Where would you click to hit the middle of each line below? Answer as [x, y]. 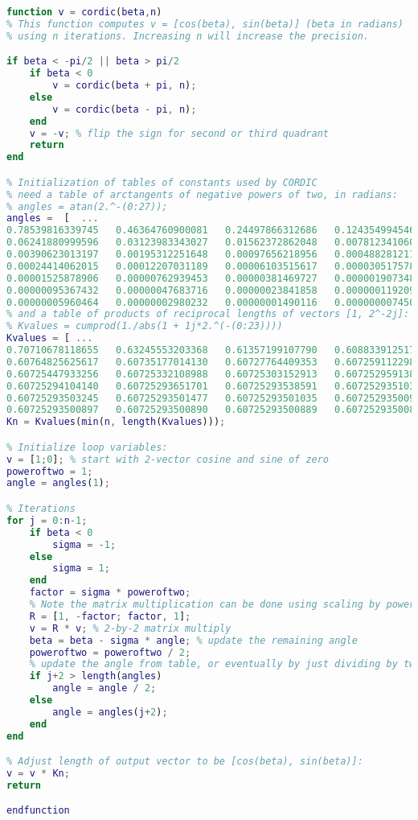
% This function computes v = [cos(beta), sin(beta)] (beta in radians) [205, 24]
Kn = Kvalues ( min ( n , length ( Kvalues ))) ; [116, 422]
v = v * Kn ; [38, 774]
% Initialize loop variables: [87, 447]
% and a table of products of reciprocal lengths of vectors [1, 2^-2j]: [208, 314]
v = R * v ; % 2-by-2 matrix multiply [130, 628]
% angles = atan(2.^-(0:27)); [87, 206]
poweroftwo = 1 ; [50, 471]
